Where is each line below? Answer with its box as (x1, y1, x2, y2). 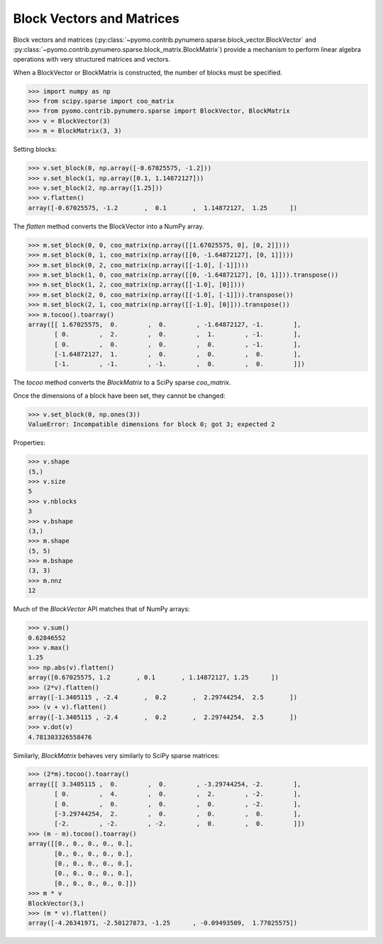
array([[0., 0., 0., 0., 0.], (28, 840, 133, 848)
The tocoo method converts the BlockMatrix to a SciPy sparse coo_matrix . (13, 378, 231, 387)
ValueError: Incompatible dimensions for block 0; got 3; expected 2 (28, 421, 275, 428)
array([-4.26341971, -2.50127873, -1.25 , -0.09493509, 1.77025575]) (28, 919, 298, 927)
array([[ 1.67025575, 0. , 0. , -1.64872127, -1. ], (28, 320, 301, 328)
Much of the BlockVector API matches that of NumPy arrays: (13, 605, 191, 613)
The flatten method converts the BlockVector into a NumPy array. (13, 222, 205, 231)
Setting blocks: (13, 145, 57, 154)
